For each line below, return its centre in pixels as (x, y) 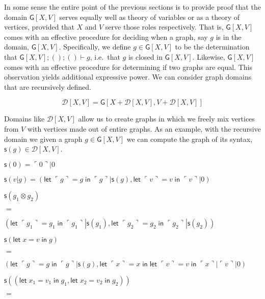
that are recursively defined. (48, 86)
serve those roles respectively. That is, (164, 27)
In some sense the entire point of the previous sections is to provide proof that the (132, 7)
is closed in (145, 56)
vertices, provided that (39, 27)
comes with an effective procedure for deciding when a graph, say (106, 36)
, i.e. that (105, 56)
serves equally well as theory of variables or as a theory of (150, 17)
